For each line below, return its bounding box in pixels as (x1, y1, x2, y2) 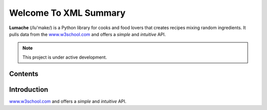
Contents (9, 70, 39, 78)
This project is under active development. (22, 54, 107, 60)
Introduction (9, 85, 48, 94)
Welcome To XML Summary (9, 7, 126, 18)
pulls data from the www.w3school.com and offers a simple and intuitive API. (9, 31, 166, 37)
